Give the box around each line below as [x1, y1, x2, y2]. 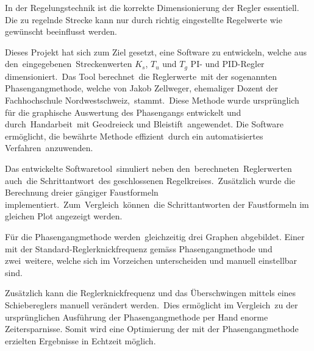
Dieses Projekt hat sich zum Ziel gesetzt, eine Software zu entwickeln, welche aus [5, 45, 307, 58]
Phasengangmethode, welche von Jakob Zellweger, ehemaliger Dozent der [5, 82, 278, 94]
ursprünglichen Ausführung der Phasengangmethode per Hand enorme [5, 310, 268, 323]
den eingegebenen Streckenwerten [5, 57, 132, 70]
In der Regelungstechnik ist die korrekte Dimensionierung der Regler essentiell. [5, 1, 299, 13]
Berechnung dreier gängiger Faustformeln [5, 186, 159, 199]
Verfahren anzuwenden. [5, 141, 93, 154]
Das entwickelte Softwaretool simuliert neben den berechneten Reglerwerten [5, 161, 292, 174]
